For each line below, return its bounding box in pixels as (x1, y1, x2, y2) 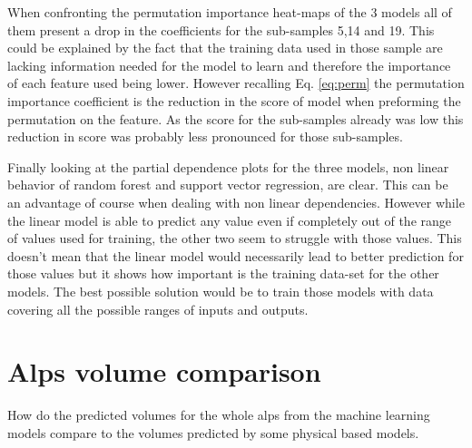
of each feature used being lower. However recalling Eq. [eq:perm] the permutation (7, 73, 465, 93)
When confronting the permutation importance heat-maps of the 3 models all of (7, 3, 452, 21)
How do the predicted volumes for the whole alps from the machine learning (7, 405, 430, 424)
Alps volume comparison (7, 353, 321, 390)
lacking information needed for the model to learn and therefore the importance (7, 55, 451, 74)
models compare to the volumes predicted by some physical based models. (7, 423, 419, 442)
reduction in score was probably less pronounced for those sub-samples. (7, 127, 403, 146)
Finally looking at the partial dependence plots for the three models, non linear (7, 157, 449, 176)
